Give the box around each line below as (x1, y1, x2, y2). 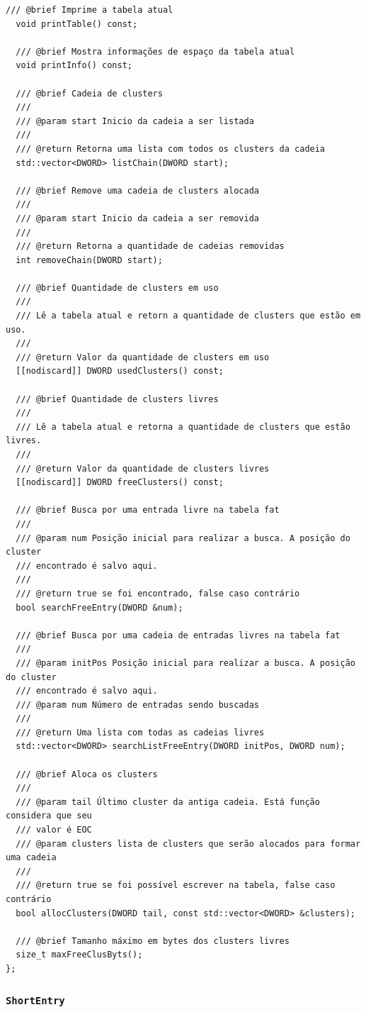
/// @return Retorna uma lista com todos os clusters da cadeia (16, 143, 326, 154)
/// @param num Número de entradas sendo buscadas (16, 699, 259, 710)
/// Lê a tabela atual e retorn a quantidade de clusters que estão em (16, 311, 361, 321)
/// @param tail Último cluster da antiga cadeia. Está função (16, 796, 320, 807)
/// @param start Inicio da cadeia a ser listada (16, 116, 254, 126)
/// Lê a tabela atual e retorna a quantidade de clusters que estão (16, 421, 350, 432)
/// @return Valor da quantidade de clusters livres (16, 463, 270, 474)
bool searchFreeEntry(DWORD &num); (16, 602, 183, 613)
